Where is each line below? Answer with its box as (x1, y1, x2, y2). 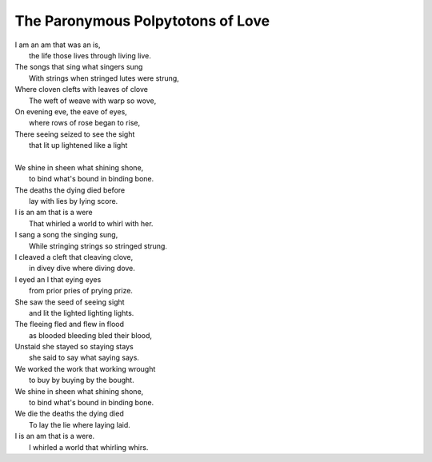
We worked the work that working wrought (14, 364, 156, 373)
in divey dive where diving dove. (29, 264, 136, 273)
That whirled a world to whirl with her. (29, 218, 154, 228)
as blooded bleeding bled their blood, (29, 330, 152, 340)
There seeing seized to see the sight (14, 129, 135, 139)
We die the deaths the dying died (14, 408, 124, 419)
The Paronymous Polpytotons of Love (14, 12, 270, 30)
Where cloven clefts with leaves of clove (14, 85, 148, 94)
